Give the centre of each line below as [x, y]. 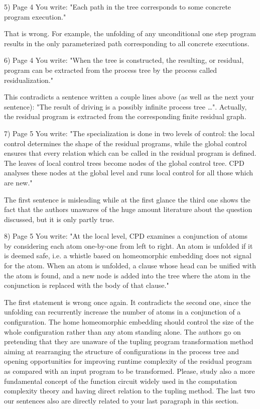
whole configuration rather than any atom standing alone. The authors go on [122, 331]
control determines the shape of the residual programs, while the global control [125, 143]
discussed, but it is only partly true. [59, 219]
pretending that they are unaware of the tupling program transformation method [129, 341]
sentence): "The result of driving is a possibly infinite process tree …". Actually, [125, 106]
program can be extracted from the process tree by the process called [111, 70]
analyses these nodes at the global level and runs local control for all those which [129, 173]
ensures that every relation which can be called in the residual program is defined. [130, 153]
